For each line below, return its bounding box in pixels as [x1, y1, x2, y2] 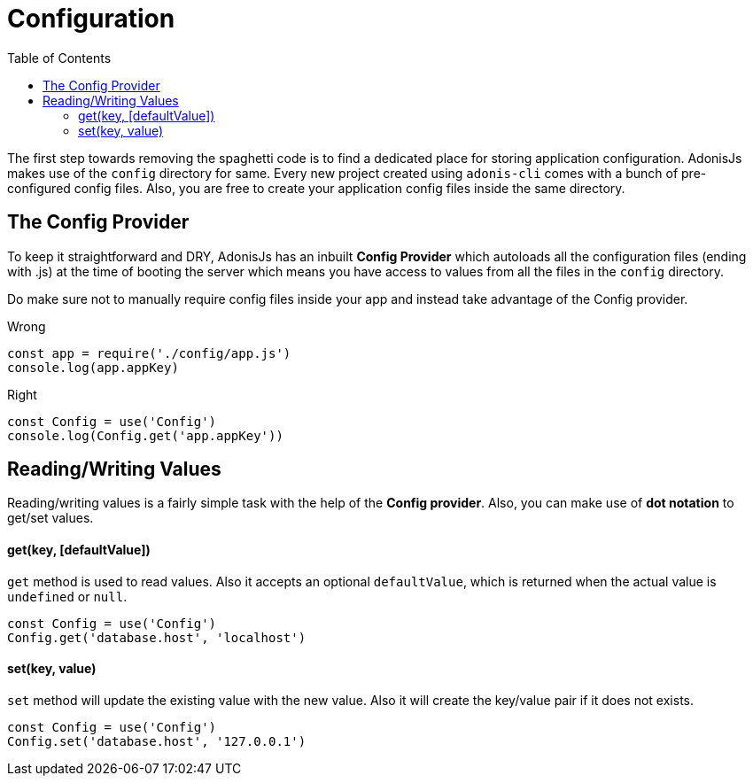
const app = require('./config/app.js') [7, 345, 291, 360]
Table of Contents [7, 50, 112, 66]
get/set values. [7, 510, 94, 526]
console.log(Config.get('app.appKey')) [7, 428, 283, 443]
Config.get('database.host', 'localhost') [7, 630, 307, 645]
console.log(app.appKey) [7, 360, 179, 375]
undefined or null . [7, 588, 128, 604]
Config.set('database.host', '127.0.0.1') [7, 733, 307, 748]
